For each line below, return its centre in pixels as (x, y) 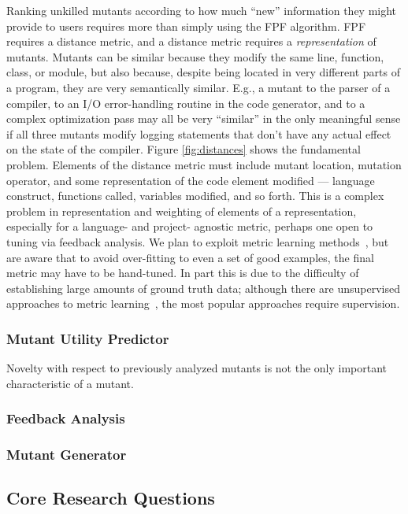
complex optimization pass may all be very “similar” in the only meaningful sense (204, 118)
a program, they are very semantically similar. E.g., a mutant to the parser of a (198, 87)
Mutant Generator (67, 455)
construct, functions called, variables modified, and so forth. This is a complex (195, 196)
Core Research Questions (111, 498)
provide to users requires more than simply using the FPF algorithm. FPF (186, 26)
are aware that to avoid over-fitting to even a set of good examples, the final (190, 257)
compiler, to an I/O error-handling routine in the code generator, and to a (186, 103)
